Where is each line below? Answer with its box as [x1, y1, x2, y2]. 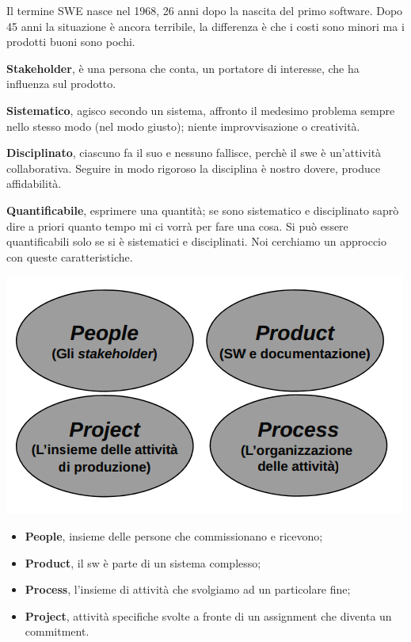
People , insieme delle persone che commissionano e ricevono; [25, 527, 323, 544]
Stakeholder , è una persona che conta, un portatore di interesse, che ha [6, 59, 360, 76]
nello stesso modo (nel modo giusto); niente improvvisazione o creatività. [6, 117, 360, 134]
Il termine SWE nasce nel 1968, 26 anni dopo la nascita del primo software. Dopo [6, 2, 403, 18]
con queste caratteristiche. [6, 248, 133, 265]
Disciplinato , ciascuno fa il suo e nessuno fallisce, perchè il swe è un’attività [6, 144, 382, 161]
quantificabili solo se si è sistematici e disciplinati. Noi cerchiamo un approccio [6, 233, 387, 250]
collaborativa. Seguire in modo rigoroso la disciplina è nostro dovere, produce [6, 159, 381, 176]
